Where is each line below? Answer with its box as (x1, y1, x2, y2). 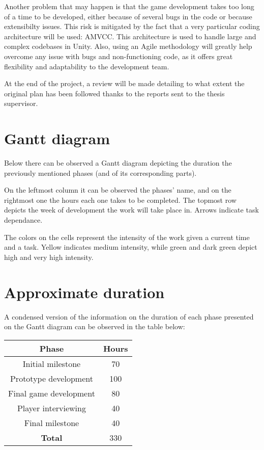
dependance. (4, 215, 43, 225)
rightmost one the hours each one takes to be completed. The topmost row (4, 194, 237, 205)
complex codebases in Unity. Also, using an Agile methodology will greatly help (4, 41, 252, 51)
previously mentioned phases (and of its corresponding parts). (4, 167, 197, 178)
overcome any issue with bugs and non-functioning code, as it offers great (4, 50, 233, 61)
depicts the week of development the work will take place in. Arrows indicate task (4, 204, 259, 215)
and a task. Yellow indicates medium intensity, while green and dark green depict (4, 242, 257, 252)
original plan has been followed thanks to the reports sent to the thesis (4, 88, 225, 98)
